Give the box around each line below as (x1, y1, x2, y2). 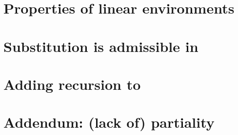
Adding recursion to (3, 74, 141, 94)
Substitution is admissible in (3, 36, 198, 56)
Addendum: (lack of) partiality (3, 112, 215, 132)
